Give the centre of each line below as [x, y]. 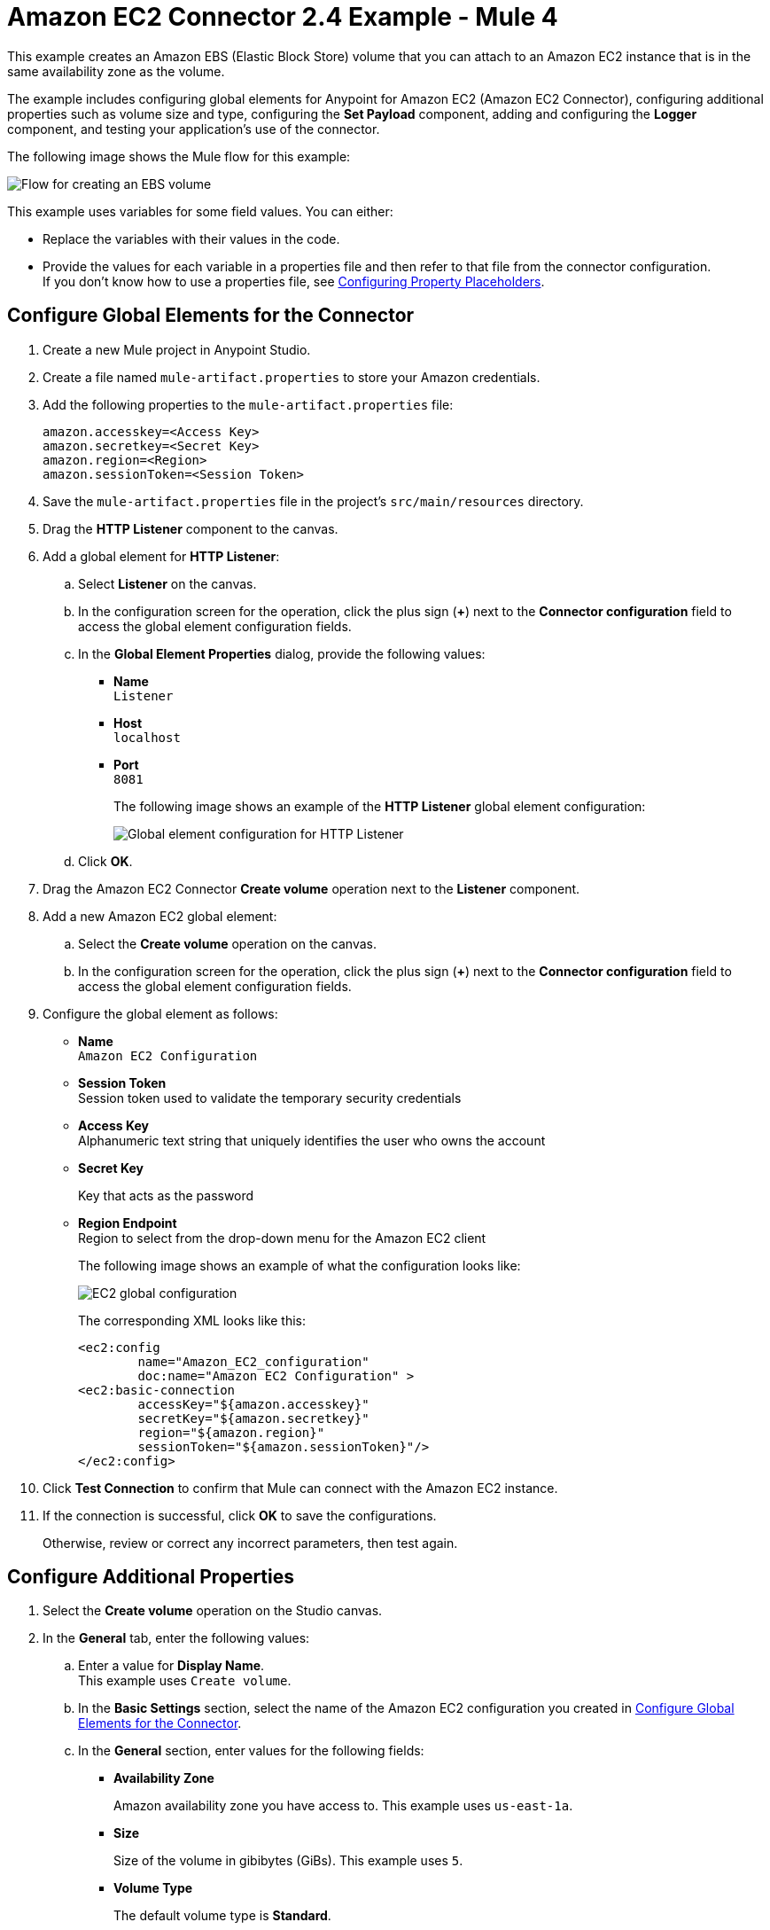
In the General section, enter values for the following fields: [251, 1751]
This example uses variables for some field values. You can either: [200, 211]
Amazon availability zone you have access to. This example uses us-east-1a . [343, 1806]
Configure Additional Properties [151, 1577]
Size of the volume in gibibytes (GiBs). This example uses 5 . [288, 1861]
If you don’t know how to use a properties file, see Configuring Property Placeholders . [294, 281]
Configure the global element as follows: [160, 1013]
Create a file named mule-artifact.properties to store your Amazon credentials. [292, 377]
